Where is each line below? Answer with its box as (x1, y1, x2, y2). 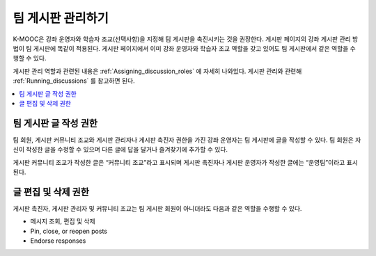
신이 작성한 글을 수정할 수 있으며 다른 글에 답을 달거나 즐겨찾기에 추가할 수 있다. (13, 145, 228, 154)
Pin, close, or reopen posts (30, 227, 108, 235)
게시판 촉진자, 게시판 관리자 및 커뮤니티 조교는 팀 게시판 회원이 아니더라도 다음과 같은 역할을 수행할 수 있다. (13, 204, 302, 212)
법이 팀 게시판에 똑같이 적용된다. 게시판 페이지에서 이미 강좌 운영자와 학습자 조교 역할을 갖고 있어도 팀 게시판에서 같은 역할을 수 (13, 44, 357, 52)
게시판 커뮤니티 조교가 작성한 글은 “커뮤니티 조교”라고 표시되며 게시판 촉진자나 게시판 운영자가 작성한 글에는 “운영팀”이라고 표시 (13, 158, 359, 166)
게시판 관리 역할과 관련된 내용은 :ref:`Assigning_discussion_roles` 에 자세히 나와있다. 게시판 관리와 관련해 (13, 67, 302, 75)
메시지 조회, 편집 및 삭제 (30, 217, 95, 225)
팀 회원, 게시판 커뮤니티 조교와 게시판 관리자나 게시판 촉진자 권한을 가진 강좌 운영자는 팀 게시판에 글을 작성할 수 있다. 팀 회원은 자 (13, 136, 361, 144)
